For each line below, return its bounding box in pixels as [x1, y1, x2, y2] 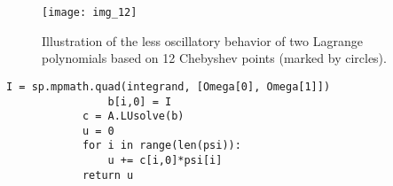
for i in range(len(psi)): [82, 139, 241, 152]
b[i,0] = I [107, 95, 172, 108]
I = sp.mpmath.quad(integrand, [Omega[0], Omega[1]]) [6, 80, 331, 93]
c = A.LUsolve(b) [82, 110, 185, 123]
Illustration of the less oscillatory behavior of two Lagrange [42, 31, 363, 50]
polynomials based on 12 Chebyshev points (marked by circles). [42, 49, 387, 67]
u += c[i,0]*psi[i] [107, 154, 223, 167]
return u [82, 168, 134, 182]
